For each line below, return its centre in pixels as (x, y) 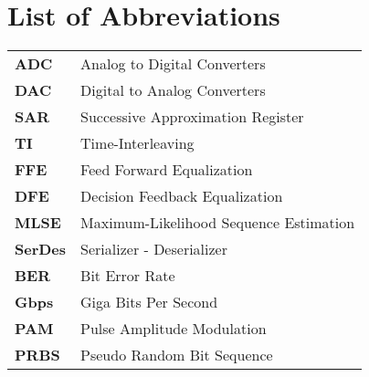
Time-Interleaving (137, 143)
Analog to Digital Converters (173, 64)
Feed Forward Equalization (167, 170)
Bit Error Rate (128, 276)
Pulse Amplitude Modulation (174, 329)
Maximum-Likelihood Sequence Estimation (218, 223)
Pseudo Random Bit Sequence (177, 355)
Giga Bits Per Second (149, 302)
